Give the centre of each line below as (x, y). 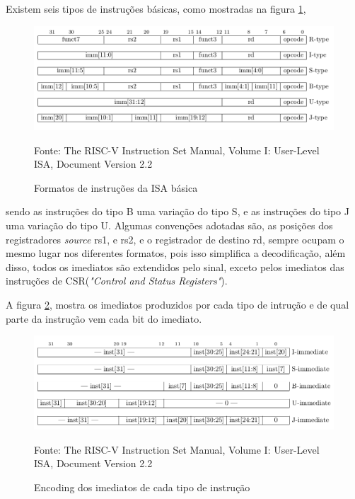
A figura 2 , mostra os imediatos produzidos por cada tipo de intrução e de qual (177, 304)
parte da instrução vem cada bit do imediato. (104, 318)
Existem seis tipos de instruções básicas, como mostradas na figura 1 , (156, 8)
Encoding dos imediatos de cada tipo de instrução (142, 487)
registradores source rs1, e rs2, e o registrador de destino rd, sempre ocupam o (175, 239)
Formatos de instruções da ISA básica (116, 187)
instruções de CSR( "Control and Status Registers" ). (117, 281)
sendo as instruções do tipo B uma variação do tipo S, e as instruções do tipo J (177, 211)
